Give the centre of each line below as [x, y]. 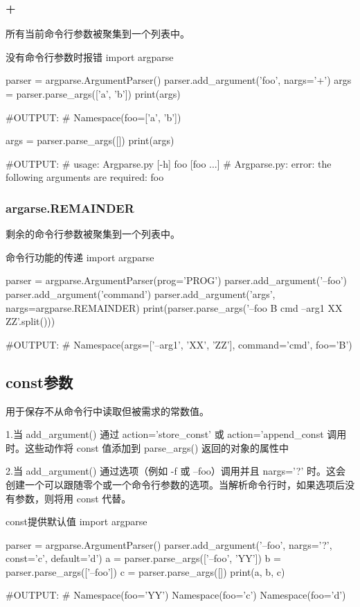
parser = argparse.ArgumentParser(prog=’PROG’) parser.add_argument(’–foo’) [177, 280]
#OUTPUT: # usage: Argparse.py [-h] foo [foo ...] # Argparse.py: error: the [169, 163]
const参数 [39, 381]
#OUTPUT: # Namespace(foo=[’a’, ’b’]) [93, 117]
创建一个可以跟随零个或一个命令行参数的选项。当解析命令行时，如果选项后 [175, 484]
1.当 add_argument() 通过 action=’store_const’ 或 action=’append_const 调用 [176, 434]
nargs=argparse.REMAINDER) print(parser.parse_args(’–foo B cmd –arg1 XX [174, 307]
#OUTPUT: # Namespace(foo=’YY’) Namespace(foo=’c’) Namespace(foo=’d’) [176, 595]
